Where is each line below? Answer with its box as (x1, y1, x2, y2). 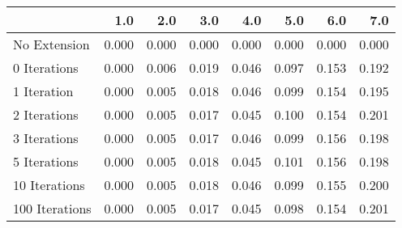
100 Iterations (13, 199, 92, 217)
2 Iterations (13, 105, 79, 124)
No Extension (13, 35, 90, 53)
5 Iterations (13, 152, 79, 171)
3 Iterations (13, 129, 79, 147)
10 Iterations (13, 175, 85, 194)
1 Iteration (13, 82, 74, 100)
